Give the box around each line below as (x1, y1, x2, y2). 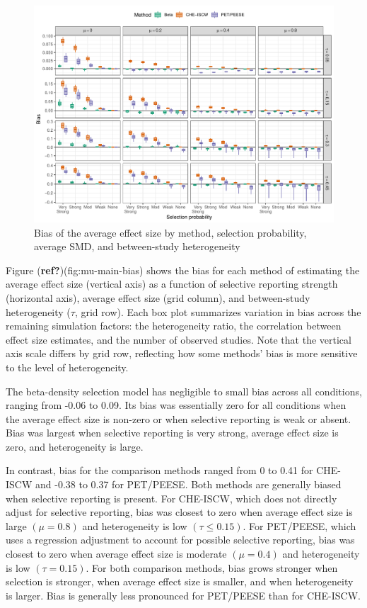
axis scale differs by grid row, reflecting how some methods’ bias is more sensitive (6, 346, 358, 361)
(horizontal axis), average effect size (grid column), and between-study (6, 290, 310, 305)
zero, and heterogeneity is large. (6, 439, 144, 454)
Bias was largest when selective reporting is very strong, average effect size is (6, 425, 339, 440)
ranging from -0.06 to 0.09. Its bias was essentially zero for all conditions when (6, 398, 346, 412)
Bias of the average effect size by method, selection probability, (34, 225, 307, 240)
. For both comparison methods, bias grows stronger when (86, 560, 338, 575)
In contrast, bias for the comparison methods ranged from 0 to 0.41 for (6, 463, 313, 478)
